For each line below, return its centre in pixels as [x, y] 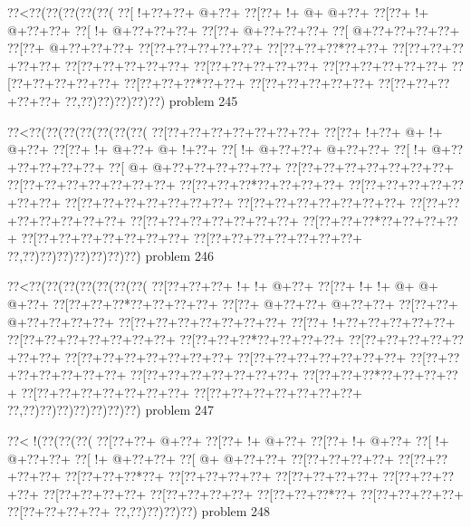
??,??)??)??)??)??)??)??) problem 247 [111, 410]
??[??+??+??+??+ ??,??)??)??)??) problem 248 [139, 511]
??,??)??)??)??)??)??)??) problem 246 [111, 255]
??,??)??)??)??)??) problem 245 [151, 100]
